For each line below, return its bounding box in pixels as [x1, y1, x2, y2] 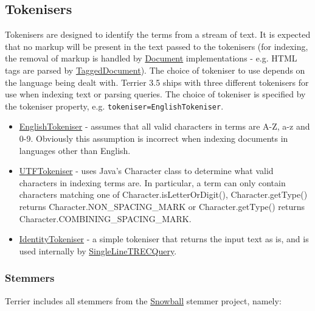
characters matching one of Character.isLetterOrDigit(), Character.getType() [19, 188, 308, 201]
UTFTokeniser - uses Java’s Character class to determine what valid [19, 164, 274, 177]
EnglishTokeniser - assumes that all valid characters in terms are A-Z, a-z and [19, 120, 310, 133]
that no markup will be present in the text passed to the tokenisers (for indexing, [5, 40, 308, 52]
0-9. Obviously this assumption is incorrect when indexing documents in [19, 132, 288, 145]
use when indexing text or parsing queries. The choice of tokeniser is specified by [5, 88, 306, 100]
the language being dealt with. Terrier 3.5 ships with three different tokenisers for [5, 75, 309, 88]
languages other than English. [19, 144, 131, 156]
